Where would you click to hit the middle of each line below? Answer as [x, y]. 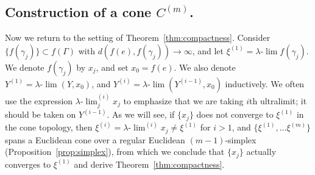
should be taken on [41, 114]
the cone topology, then [49, 127]
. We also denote [205, 67]
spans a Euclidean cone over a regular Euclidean [95, 139]
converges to [28, 164]
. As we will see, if [141, 114]
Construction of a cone [78, 12]
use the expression [39, 100]
